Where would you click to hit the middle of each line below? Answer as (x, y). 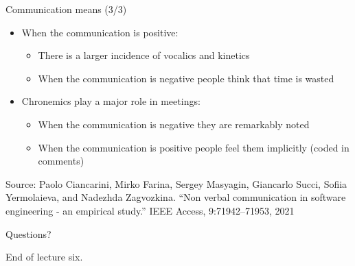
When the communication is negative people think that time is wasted (186, 78)
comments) (61, 161)
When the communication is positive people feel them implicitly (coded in (194, 147)
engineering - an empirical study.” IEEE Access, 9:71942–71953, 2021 (150, 210)
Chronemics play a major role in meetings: (111, 101)
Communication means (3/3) (66, 9)
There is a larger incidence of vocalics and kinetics (144, 55)
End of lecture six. (44, 257)
